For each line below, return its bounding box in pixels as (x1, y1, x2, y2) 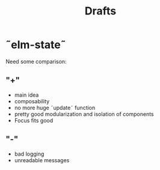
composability (14, 97, 50, 105)
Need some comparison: (5, 58, 67, 65)
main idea (14, 91, 39, 99)
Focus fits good (14, 117, 54, 124)
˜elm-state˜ (5, 38, 67, 52)
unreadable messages (14, 156, 70, 163)
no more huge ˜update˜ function (14, 104, 96, 111)
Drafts (84, 4, 117, 18)
